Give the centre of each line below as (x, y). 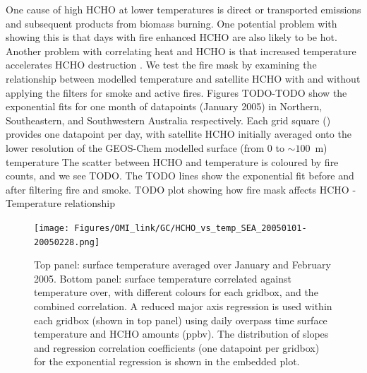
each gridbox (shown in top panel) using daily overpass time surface (181, 320)
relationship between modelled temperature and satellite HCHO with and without (183, 78)
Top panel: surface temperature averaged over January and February (182, 265)
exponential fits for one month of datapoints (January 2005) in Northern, (164, 106)
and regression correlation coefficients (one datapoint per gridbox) (177, 347)
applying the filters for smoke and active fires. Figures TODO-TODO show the (176, 92)
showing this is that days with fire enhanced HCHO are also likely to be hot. (172, 37)
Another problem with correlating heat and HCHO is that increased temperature (181, 51)
